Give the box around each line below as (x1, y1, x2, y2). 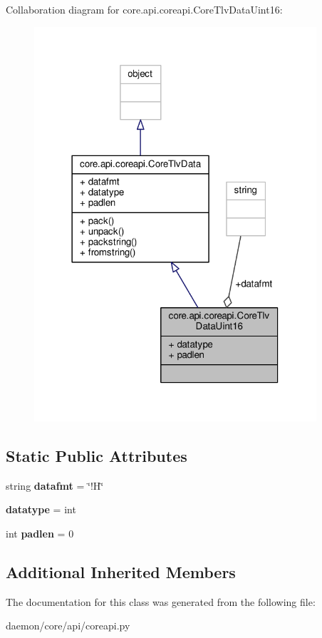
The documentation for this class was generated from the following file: (6, 594, 316, 609)
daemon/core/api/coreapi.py (6, 618, 130, 633)
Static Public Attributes (6, 444, 187, 466)
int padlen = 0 (6, 525, 74, 540)
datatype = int (6, 502, 76, 517)
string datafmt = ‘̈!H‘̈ (6, 478, 104, 493)
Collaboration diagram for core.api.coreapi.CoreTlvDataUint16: (6, 2, 283, 16)
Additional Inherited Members (6, 560, 236, 582)
